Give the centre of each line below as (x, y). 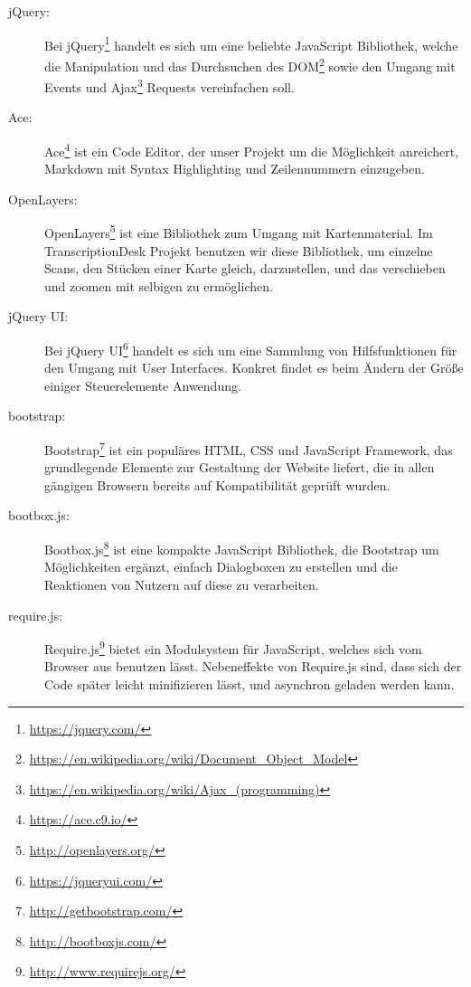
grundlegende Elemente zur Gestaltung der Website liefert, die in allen (240, 467)
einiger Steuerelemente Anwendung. (143, 385)
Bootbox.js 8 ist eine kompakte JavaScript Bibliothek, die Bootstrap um (242, 548)
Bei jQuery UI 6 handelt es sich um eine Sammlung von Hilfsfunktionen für (251, 349)
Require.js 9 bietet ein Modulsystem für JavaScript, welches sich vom (233, 647)
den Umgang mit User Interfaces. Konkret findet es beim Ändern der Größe (254, 368)
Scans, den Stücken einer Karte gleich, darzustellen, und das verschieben (245, 268)
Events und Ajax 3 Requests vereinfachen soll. (170, 85)
